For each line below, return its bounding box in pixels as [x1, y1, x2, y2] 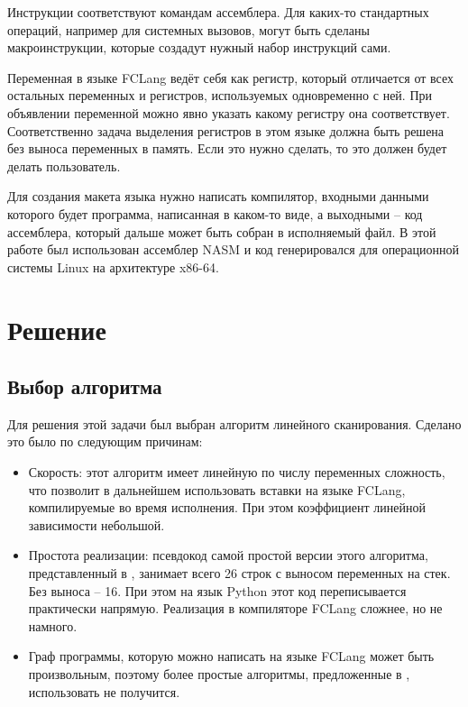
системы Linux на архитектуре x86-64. [7, 257, 219, 276]
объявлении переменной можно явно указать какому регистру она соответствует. [7, 103, 450, 122]
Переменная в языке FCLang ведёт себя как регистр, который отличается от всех [7, 68, 454, 87]
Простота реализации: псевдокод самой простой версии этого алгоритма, [28, 546, 428, 565]
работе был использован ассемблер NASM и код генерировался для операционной [7, 240, 460, 259]
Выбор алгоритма [7, 372, 162, 400]
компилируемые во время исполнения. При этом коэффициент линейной [28, 498, 426, 517]
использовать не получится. [28, 682, 180, 701]
